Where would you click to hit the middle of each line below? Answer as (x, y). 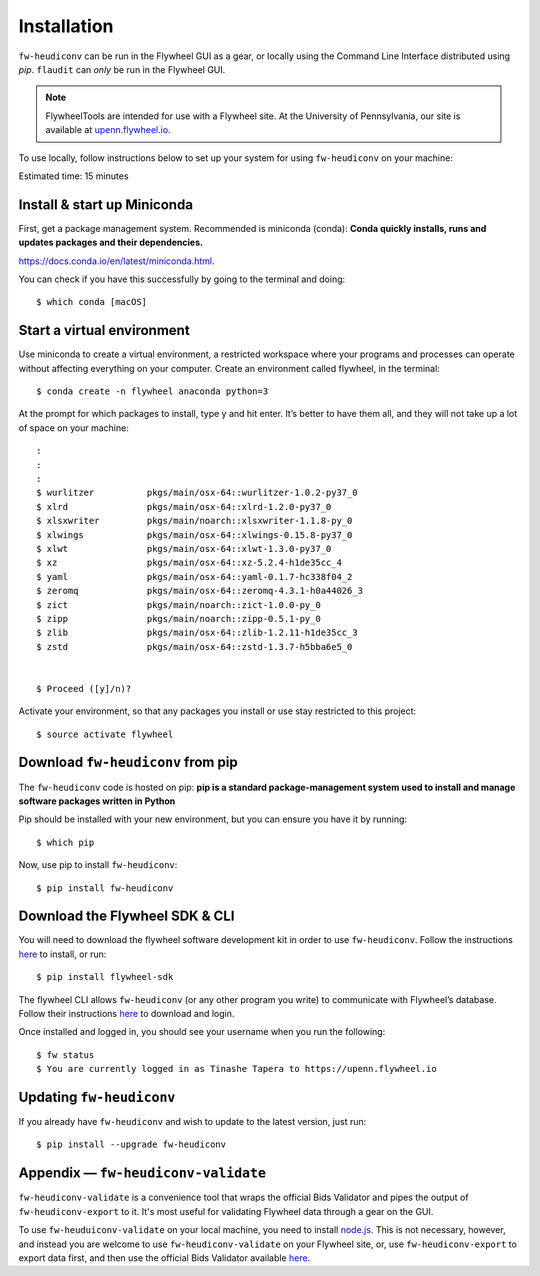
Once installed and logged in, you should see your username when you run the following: (202, 1032)
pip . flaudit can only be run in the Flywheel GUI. (122, 69)
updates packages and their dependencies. (111, 242)
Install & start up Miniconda (106, 204)
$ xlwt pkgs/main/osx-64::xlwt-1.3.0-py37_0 (184, 548)
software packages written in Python (97, 801)
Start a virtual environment (104, 330)
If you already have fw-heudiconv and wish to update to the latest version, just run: (192, 1122)
